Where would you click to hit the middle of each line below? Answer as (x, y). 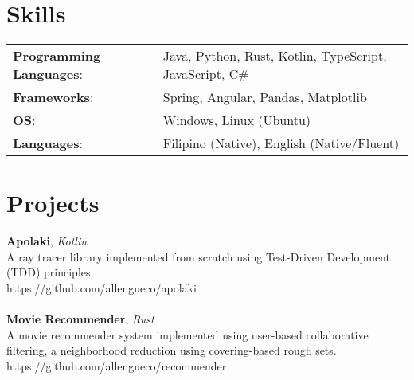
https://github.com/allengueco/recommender (117, 366)
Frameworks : (53, 97)
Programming (57, 56)
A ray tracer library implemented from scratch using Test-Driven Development (198, 256)
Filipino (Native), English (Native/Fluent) (281, 143)
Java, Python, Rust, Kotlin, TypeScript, (275, 56)
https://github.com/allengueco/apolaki (102, 288)
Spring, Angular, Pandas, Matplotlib (265, 97)
